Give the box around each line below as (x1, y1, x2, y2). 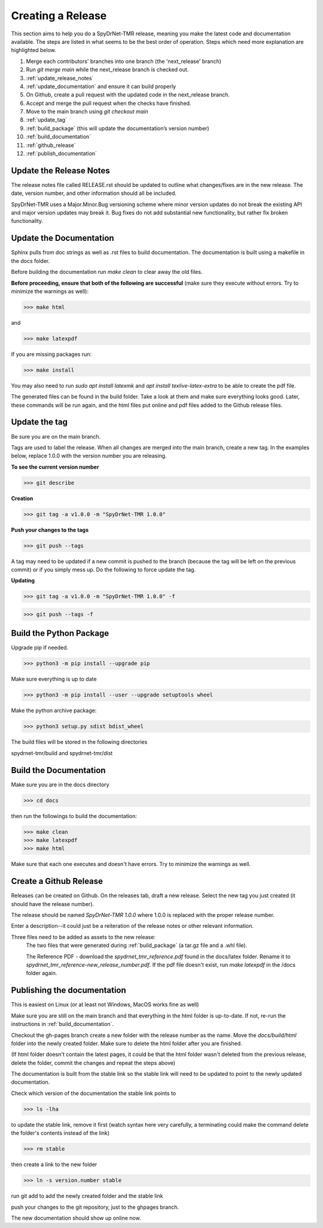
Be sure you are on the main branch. (11, 433, 101, 440)
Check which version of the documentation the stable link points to (11, 1090, 176, 1097)
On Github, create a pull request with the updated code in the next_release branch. (26, 91, 230, 98)
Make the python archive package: (11, 707, 97, 714)
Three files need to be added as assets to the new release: (11, 933, 156, 940)
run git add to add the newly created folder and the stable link (11, 1193, 163, 1200)
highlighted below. (11, 47, 57, 54)
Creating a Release (11, 9, 107, 22)
